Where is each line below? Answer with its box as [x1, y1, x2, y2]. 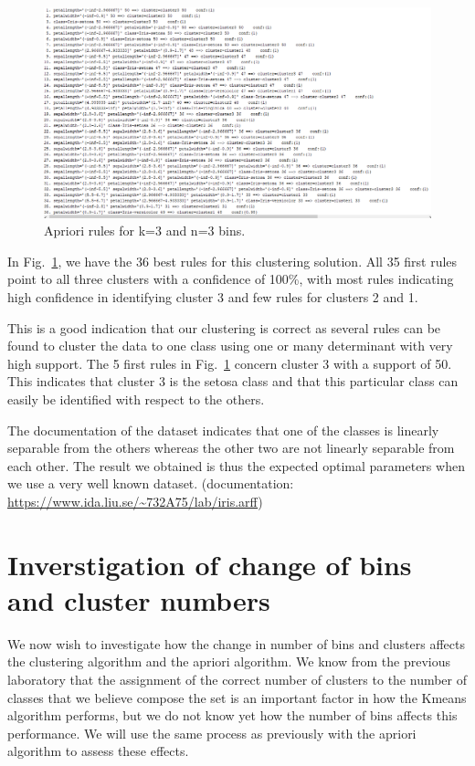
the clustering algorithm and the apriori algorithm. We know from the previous [7, 652, 451, 671]
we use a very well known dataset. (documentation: [7, 474, 294, 493]
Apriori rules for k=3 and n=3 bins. [44, 221, 246, 240]
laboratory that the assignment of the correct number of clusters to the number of [7, 670, 468, 689]
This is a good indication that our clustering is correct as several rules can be [7, 318, 441, 337]
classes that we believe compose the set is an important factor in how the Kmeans [7, 687, 467, 707]
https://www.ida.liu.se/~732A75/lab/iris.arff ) [7, 491, 263, 510]
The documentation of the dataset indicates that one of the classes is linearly [7, 420, 439, 439]
